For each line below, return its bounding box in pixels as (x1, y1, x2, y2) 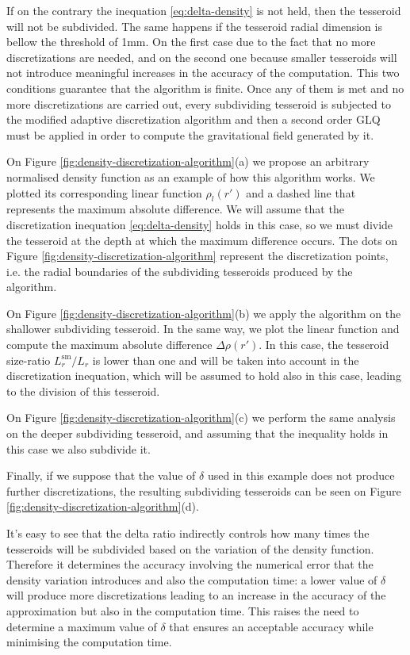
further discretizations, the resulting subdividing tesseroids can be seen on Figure (6, 482, 401, 499)
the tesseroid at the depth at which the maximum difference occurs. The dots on (6, 232, 398, 248)
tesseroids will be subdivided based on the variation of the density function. (6, 540, 374, 557)
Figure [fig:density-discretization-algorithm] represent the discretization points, (6, 247, 389, 264)
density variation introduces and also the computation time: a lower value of (6, 571, 377, 588)
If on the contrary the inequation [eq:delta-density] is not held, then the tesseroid (6, 2, 401, 18)
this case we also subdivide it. (6, 440, 151, 457)
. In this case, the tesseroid (259, 336, 389, 353)
